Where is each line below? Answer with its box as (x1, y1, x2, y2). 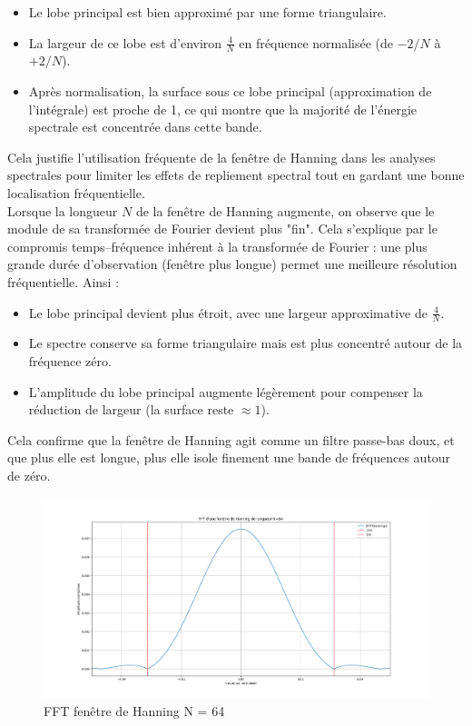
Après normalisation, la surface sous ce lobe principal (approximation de (28, 82, 432, 101)
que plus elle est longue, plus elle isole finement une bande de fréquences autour (7, 448, 451, 467)
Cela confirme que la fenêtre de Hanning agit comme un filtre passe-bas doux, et (7, 430, 455, 449)
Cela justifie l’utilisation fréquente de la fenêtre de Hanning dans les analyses (7, 147, 436, 166)
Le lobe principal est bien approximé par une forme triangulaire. (28, 3, 387, 21)
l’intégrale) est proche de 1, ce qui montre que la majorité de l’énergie (28, 99, 418, 118)
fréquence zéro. (28, 351, 112, 370)
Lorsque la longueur (7, 201, 118, 220)
